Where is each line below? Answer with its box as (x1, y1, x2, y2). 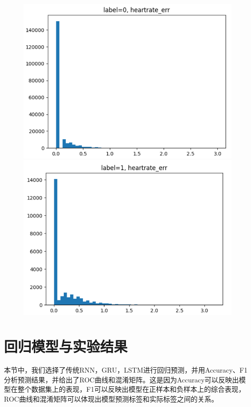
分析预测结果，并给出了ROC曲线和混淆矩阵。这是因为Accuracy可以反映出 (4, 374, 239, 384)
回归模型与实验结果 (4, 336, 128, 356)
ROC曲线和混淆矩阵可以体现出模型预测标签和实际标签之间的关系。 (4, 393, 218, 404)
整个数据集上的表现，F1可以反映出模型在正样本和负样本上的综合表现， (17, 384, 246, 394)
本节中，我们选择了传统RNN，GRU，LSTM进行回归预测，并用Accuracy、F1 (4, 365, 248, 375)
